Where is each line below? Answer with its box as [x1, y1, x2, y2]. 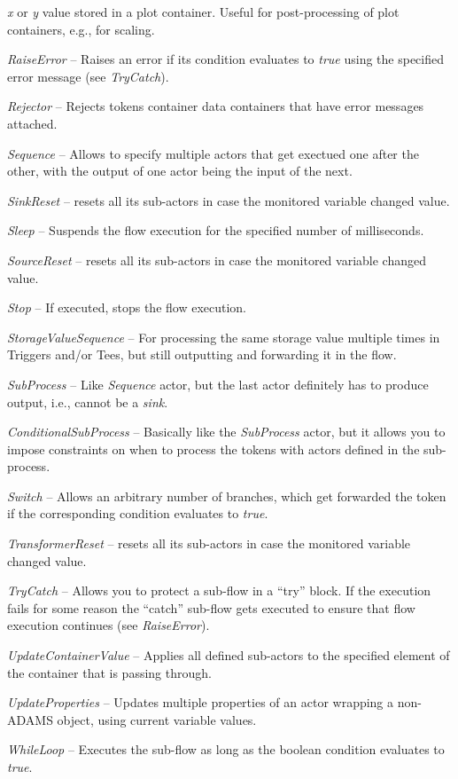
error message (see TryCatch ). [7, 67, 169, 85]
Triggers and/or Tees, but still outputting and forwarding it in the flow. [7, 345, 397, 364]
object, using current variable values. [57, 710, 257, 728]
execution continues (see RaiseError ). [7, 616, 210, 634]
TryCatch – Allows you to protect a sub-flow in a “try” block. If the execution [7, 581, 431, 600]
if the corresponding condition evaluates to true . [7, 504, 268, 523]
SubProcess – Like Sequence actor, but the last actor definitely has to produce [7, 374, 429, 393]
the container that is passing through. [7, 663, 212, 681]
